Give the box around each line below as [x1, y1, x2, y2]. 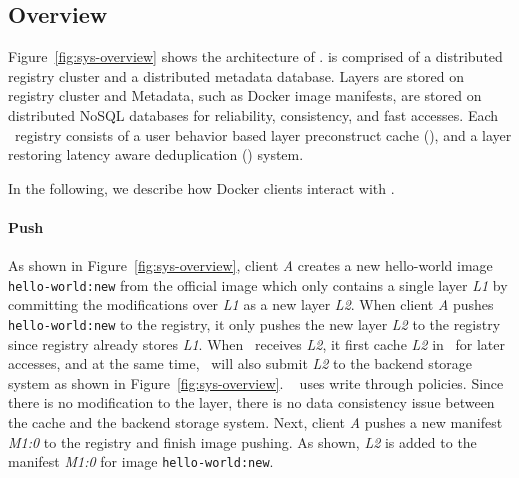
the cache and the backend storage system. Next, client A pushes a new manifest [8, 412, 503, 433]
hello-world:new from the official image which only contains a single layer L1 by [8, 274, 508, 295]
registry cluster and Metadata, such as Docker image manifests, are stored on [8, 85, 482, 106]
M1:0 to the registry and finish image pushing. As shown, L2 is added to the [8, 431, 477, 452]
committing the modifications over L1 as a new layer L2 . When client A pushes [8, 294, 494, 315]
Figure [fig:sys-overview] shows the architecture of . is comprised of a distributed [8, 46, 503, 67]
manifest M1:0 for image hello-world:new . [8, 451, 274, 472]
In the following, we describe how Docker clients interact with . [8, 177, 395, 198]
